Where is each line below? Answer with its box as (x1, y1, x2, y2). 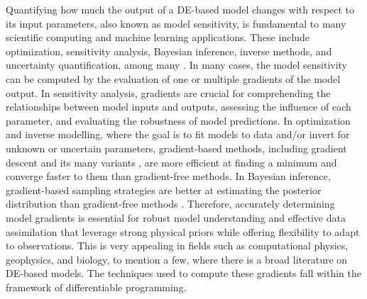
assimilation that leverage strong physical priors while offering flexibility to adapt (6, 224, 360, 239)
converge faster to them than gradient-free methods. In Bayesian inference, (6, 169, 331, 184)
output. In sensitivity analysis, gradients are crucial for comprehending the (6, 85, 331, 100)
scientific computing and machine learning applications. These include (6, 30, 310, 45)
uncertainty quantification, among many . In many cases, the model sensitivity (6, 57, 348, 72)
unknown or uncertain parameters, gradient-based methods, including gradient (6, 140, 347, 155)
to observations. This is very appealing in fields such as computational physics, (6, 238, 349, 253)
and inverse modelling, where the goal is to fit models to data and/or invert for (6, 127, 350, 142)
